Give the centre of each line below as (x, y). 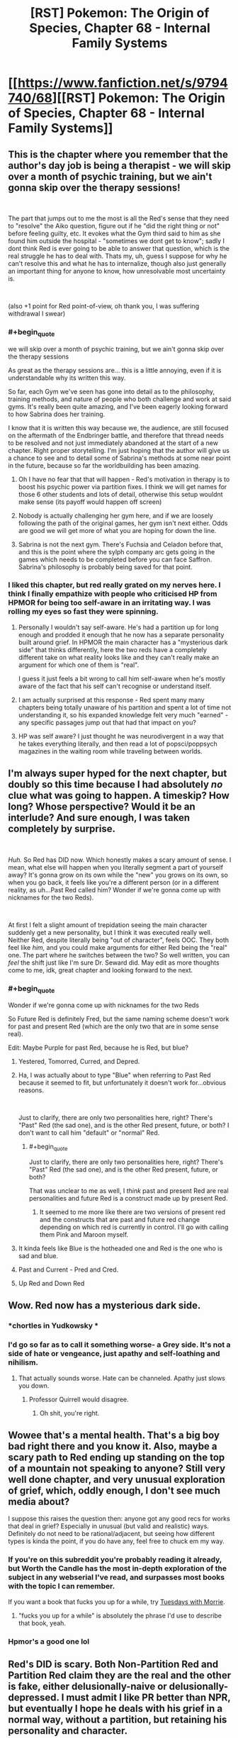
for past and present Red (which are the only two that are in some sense (113, 1026)
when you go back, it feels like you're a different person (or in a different (113, 882)
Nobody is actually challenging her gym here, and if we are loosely (115, 515)
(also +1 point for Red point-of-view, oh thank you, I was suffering (104, 306)
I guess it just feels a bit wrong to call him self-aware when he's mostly (122, 678)
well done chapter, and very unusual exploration (117, 1480)
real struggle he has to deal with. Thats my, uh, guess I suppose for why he (118, 256)
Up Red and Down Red (51, 1284)
